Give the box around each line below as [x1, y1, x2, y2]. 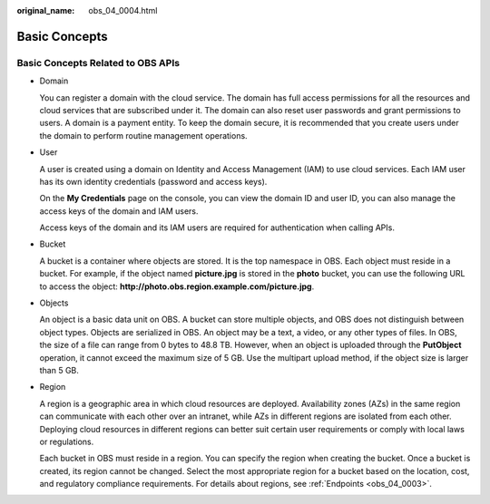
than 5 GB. [39, 364, 79, 375]
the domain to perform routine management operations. [39, 130, 249, 141]
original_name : [16, 5, 75, 15]
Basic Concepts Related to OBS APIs [16, 56, 181, 69]
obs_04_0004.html [88, 5, 158, 15]
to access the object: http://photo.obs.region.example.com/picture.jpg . [39, 281, 315, 292]
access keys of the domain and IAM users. [39, 205, 199, 217]
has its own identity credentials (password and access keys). [39, 176, 268, 187]
